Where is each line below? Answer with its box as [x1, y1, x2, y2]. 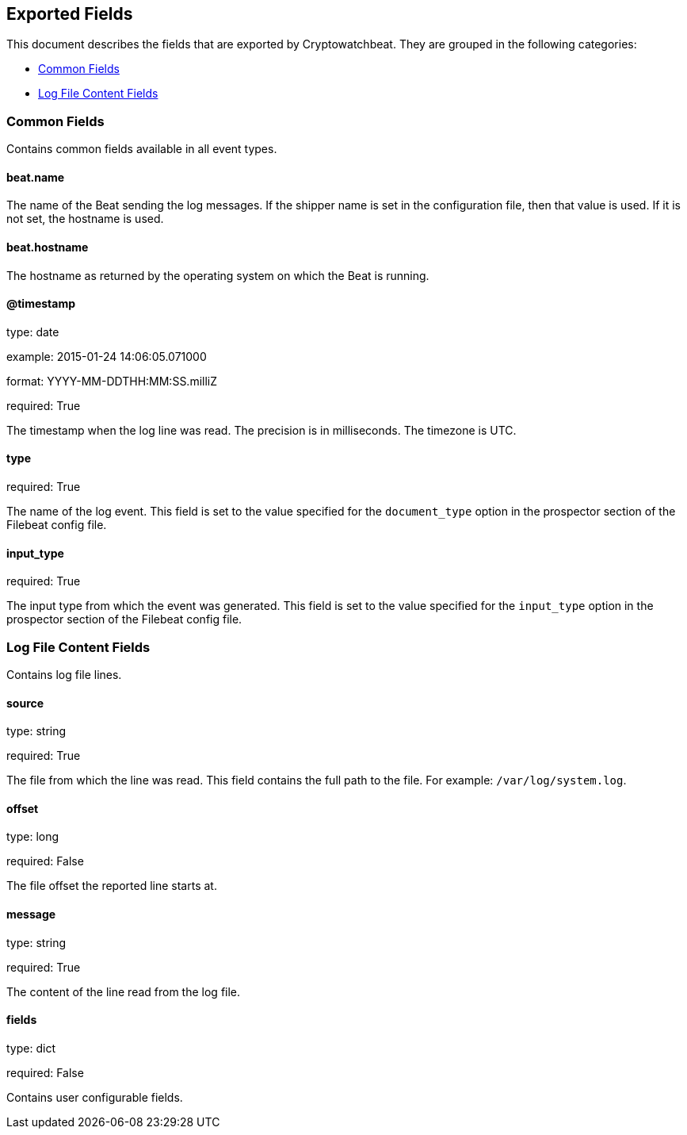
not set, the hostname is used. [6, 212, 164, 226]
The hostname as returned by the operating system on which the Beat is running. [6, 268, 429, 282]
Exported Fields [6, 4, 133, 24]
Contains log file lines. [6, 668, 122, 682]
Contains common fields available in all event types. [6, 142, 277, 156]
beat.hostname [6, 240, 89, 254]
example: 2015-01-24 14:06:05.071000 [6, 349, 207, 363]
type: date [6, 324, 59, 339]
